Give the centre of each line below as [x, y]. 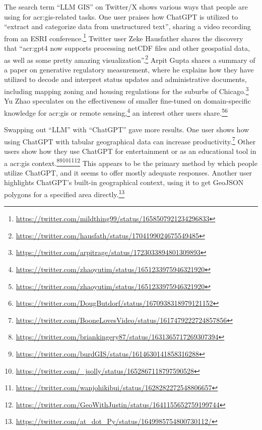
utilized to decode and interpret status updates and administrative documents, [125, 79]
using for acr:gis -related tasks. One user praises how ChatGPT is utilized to [121, 16]
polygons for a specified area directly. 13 [64, 193]
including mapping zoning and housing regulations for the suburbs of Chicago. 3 [126, 90]
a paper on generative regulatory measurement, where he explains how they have [129, 69]
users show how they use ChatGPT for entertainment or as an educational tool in [130, 151]
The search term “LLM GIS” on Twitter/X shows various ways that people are [126, 7]
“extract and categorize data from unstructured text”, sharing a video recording [127, 26]
